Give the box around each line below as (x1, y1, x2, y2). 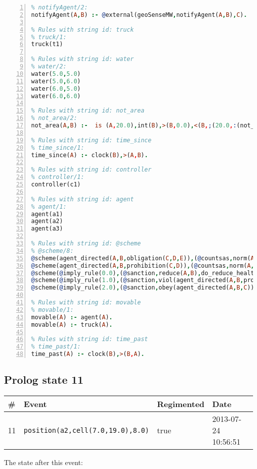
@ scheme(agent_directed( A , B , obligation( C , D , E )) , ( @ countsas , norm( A (31, 254, 255, 262)
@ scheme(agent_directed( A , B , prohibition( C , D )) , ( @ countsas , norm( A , (31, 262, 255, 269)
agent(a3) (31, 225, 63, 233)
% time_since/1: (31, 144, 85, 151)
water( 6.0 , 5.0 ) (31, 85, 81, 92)
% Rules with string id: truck (31, 26, 134, 33)
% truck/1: (31, 33, 67, 41)
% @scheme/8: (31, 247, 74, 254)
